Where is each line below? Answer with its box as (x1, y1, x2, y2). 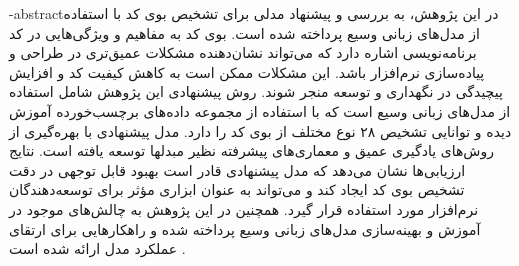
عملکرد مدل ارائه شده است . (9, 238, 186, 259)
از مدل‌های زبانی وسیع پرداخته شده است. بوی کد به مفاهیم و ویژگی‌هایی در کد (9, 22, 480, 43)
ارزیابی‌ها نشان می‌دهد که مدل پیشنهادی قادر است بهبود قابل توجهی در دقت (9, 159, 466, 180)
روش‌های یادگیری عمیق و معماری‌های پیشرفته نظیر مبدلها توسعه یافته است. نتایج (9, 140, 494, 161)
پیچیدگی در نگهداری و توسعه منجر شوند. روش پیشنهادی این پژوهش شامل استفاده (9, 81, 503, 102)
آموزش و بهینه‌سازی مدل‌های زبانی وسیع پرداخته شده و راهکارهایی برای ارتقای (9, 218, 481, 239)
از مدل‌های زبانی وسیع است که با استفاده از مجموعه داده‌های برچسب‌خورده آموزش (9, 100, 511, 121)
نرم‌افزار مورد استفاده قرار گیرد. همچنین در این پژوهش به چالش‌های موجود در (9, 198, 479, 219)
